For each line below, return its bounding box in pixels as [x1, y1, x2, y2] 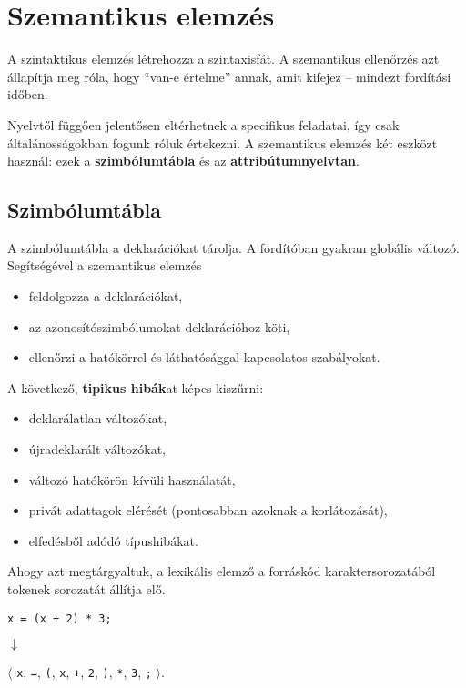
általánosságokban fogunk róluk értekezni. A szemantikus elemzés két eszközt [7, 133, 438, 152]
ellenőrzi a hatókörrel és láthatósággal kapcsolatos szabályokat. [28, 348, 380, 367]
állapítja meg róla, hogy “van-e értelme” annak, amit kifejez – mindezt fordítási [7, 66, 451, 86]
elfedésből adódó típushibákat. [28, 531, 198, 550]
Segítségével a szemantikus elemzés [7, 256, 202, 275]
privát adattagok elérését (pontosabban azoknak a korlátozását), [28, 501, 388, 520]
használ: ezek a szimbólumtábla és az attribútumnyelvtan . [7, 151, 360, 170]
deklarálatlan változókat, [28, 409, 167, 428]
